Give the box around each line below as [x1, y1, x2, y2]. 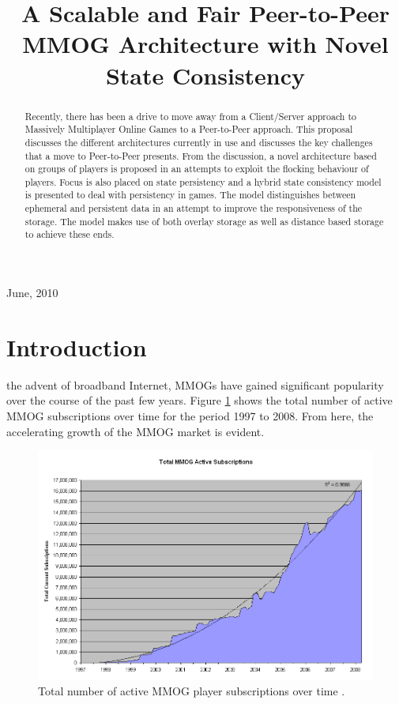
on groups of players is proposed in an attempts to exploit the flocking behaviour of [24, 162, 369, 175]
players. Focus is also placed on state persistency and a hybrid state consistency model [24, 175, 382, 188]
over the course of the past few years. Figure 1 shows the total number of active [6, 392, 393, 408]
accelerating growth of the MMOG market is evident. [6, 423, 265, 439]
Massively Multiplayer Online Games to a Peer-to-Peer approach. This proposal [24, 122, 353, 136]
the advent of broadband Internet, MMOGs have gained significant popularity [6, 376, 384, 393]
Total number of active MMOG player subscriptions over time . [38, 682, 345, 698]
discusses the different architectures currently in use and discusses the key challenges [24, 135, 373, 149]
